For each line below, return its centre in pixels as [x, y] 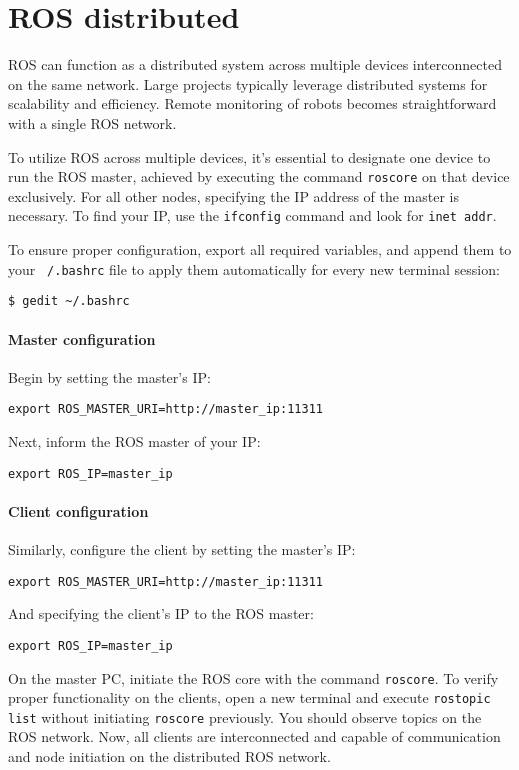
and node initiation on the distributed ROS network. [169, 756]
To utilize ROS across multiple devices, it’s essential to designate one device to [249, 156]
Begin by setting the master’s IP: [109, 376]
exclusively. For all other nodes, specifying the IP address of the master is [234, 195]
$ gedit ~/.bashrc [69, 301]
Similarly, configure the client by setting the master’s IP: [182, 549]
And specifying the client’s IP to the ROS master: [161, 613]
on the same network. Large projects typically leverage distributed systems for [248, 83]
